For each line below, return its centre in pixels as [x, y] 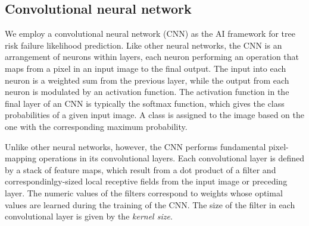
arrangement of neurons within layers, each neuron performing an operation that [152, 57]
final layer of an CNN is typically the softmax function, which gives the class [145, 103]
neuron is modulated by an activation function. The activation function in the [147, 92]
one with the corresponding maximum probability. [96, 126]
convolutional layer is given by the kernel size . [89, 216]
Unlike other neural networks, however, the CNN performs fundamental [135, 146]
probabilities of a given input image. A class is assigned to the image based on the [154, 115]
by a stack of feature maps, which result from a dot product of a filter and [141, 169]
